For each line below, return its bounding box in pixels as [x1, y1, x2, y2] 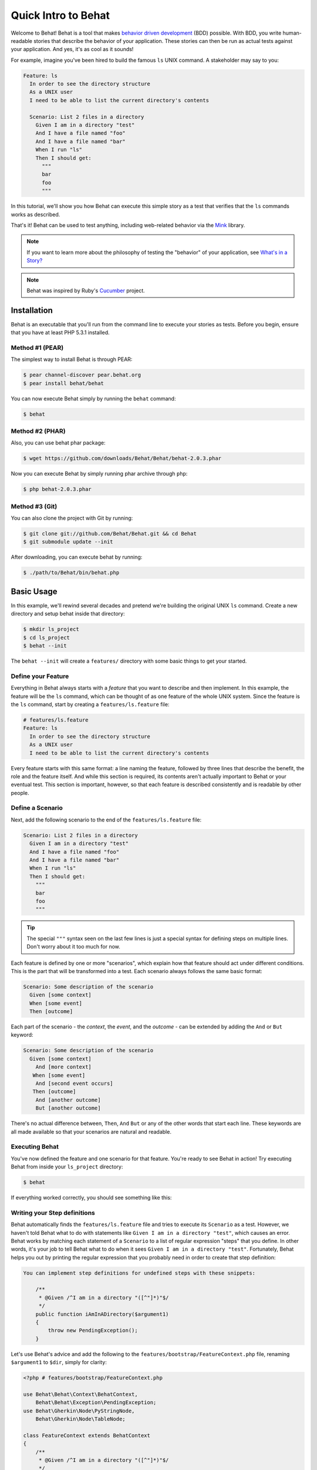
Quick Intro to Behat [11, 9, 110, 22]
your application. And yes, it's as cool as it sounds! [11, 46, 134, 53]
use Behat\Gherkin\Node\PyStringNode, [23, 1407, 135, 1414]
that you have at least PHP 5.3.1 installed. [11, 329, 110, 336]
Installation [11, 305, 53, 315]
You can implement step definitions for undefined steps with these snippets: [23, 1269, 255, 1276]
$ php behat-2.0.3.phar [23, 486, 92, 493]
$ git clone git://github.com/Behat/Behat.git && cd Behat [23, 530, 197, 537]
